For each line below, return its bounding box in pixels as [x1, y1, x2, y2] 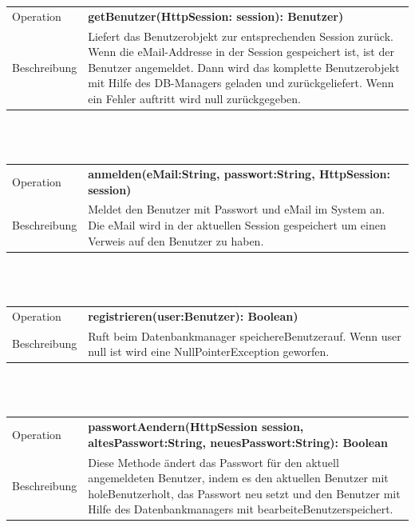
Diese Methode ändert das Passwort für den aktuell [88, 453, 339, 470]
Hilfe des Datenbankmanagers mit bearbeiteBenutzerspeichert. [88, 501, 393, 517]
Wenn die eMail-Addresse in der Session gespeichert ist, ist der [88, 43, 394, 60]
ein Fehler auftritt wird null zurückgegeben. [88, 90, 301, 106]
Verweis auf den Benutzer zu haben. [88, 232, 264, 249]
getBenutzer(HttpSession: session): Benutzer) [88, 7, 344, 24]
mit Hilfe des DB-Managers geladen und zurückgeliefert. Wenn [88, 74, 394, 91]
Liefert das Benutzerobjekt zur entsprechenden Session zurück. [88, 27, 393, 44]
